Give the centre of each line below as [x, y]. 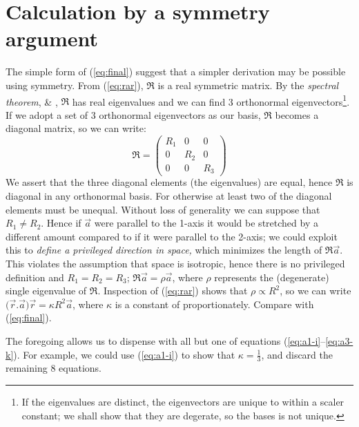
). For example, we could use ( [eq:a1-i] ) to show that [124, 354]
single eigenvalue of [46, 291]
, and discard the [297, 354]
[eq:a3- [339, 341]
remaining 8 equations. [54, 368]
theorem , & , [32, 101]
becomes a [297, 114]
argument [52, 38]
